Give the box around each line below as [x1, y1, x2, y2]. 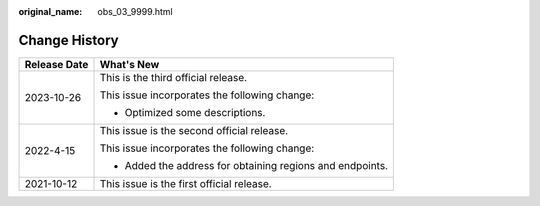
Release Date [24, 57, 89, 71]
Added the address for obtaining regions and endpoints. [124, 158, 389, 172]
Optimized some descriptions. [124, 105, 266, 119]
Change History [18, 31, 119, 49]
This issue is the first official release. [99, 176, 272, 190]
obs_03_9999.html [97, 6, 174, 17]
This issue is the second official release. [99, 123, 289, 137]
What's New [99, 57, 160, 71]
